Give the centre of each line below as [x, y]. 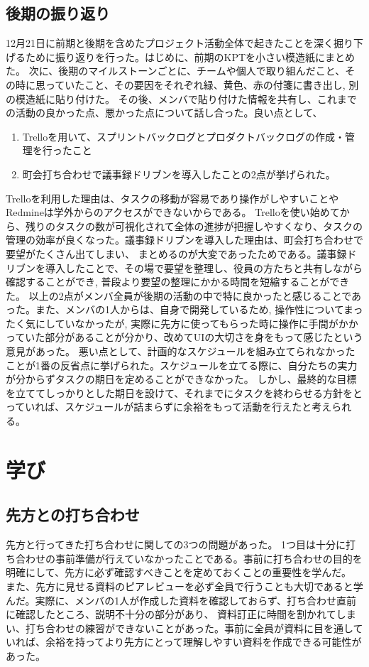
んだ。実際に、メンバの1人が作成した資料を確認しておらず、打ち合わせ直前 [181, 600]
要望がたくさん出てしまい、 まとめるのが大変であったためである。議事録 [176, 253]
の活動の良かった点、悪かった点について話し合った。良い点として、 [164, 113]
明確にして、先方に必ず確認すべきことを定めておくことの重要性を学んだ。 [178, 572]
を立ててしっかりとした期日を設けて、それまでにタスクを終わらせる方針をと [184, 392]
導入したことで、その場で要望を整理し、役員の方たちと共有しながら [204, 267]
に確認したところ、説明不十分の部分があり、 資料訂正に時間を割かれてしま [181, 614]
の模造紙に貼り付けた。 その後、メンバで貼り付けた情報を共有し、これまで [181, 98]
